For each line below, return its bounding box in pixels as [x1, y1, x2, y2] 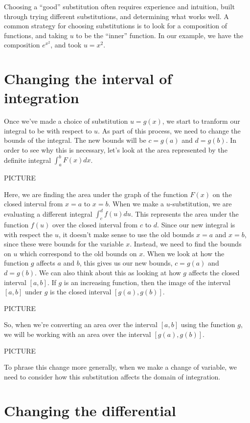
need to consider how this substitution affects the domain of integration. [4, 371, 221, 381]
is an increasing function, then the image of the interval [64, 277, 230, 287]
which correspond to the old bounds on [20, 248, 137, 258]
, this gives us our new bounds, [79, 258, 173, 268]
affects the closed [188, 267, 240, 277]
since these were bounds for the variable [4, 239, 124, 249]
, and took [50, 40, 82, 50]
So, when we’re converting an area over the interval [4, 319, 158, 330]
